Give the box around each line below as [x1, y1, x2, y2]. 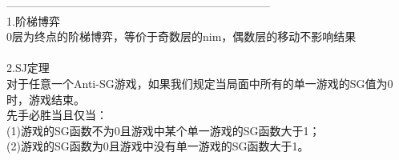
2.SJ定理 [6, 59, 50, 76]
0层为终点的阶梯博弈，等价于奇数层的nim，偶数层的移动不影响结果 [6, 28, 357, 45]
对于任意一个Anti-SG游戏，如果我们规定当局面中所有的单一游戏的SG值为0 [6, 74, 393, 91]
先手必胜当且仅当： [6, 106, 107, 123]
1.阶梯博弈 [6, 12, 60, 29]
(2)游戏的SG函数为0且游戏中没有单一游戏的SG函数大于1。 [6, 138, 309, 154]
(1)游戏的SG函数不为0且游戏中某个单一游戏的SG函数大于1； [6, 122, 320, 138]
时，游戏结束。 [6, 90, 85, 107]
